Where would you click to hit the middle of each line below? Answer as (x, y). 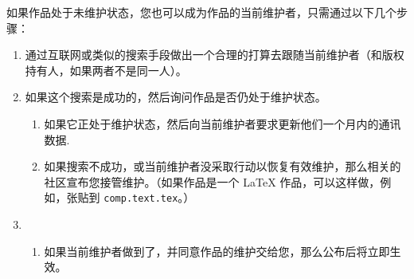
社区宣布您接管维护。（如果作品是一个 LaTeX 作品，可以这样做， (212, 181)
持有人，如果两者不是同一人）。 (106, 70)
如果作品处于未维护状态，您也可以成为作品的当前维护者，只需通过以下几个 (201, 12)
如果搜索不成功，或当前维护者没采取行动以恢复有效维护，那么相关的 (223, 166)
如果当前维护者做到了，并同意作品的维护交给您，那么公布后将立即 (217, 251)
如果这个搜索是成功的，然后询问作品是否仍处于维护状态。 (176, 97)
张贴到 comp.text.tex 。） (131, 197)
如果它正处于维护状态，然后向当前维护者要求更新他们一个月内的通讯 (223, 123)
